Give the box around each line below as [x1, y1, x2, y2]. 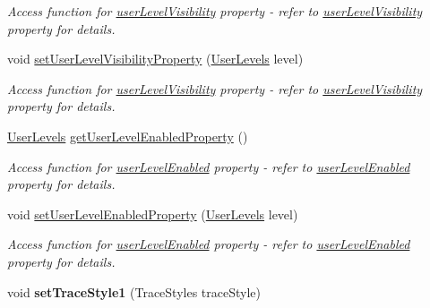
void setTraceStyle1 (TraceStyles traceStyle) [7, 282, 261, 301]
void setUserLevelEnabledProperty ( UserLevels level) [7, 204, 298, 223]
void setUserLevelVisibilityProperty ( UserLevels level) [7, 49, 304, 68]
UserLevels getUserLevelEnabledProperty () [7, 126, 248, 145]
